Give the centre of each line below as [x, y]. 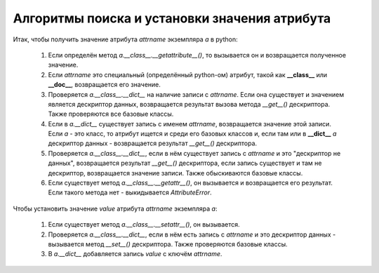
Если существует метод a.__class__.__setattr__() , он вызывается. [144, 225]
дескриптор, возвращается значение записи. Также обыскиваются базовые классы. [175, 173]
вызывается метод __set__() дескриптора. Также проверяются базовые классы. [168, 244]
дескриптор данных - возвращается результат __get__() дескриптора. [153, 143]
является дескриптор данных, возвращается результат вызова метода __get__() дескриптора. [189, 104]
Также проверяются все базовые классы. [111, 114]
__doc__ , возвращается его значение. [105, 85]
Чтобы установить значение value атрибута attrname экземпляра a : [115, 208]
